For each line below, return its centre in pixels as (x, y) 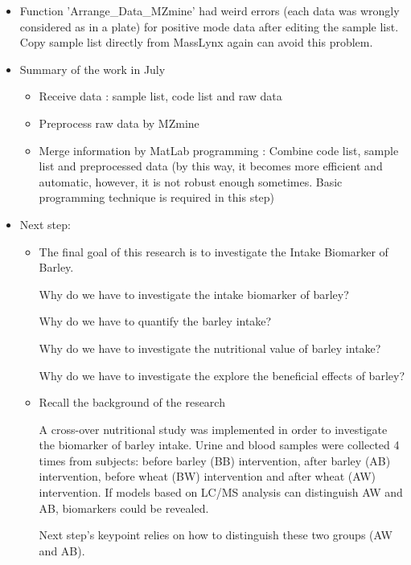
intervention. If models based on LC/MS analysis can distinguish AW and (221, 492)
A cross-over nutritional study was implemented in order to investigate (213, 429)
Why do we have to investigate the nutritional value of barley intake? (210, 348)
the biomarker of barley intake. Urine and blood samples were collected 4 (219, 445)
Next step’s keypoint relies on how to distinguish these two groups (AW (216, 535)
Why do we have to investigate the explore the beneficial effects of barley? (222, 375)
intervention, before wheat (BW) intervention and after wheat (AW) (208, 476)
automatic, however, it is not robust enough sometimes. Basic (191, 181)
